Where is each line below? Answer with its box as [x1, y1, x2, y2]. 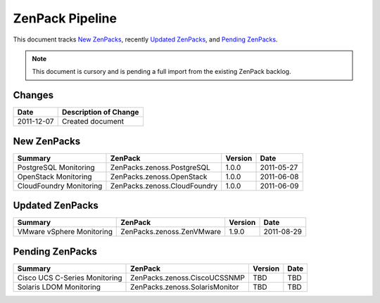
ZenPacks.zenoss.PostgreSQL [110, 162, 211, 172]
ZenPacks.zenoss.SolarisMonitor [130, 282, 239, 292]
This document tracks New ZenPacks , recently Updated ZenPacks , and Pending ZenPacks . [13, 35, 278, 44]
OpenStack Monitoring [17, 172, 92, 181]
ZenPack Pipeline [13, 11, 118, 26]
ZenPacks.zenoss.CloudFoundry [110, 181, 218, 191]
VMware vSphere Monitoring [17, 227, 113, 237]
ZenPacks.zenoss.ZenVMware [120, 227, 222, 237]
